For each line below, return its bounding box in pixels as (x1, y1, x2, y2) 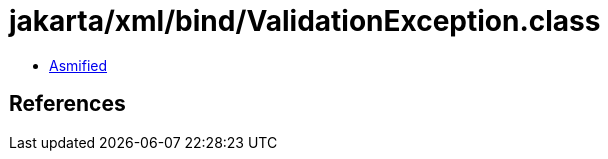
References (9, 91, 126, 117)
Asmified (49, 56, 108, 74)
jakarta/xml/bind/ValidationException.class (9, 4, 601, 38)
